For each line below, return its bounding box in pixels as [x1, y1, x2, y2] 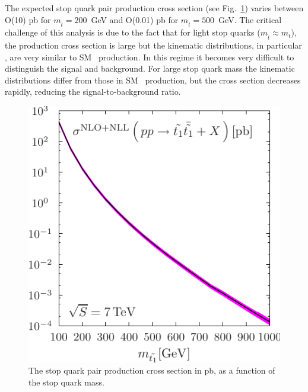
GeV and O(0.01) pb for [91, 13, 179, 25]
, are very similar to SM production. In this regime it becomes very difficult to [5, 50, 294, 63]
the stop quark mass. [28, 375, 104, 388]
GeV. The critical [218, 13, 282, 25]
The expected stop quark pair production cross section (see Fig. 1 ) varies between [5, 2, 304, 14]
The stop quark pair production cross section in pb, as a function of [28, 364, 275, 377]
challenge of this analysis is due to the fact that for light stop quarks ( [5, 26, 261, 38]
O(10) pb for [5, 13, 51, 25]
